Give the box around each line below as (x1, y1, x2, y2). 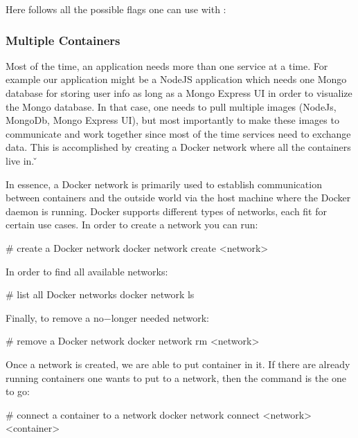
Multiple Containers (6, 31, 120, 48)
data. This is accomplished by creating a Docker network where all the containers (6, 140, 351, 154)
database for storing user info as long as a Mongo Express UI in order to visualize (6, 86, 352, 100)
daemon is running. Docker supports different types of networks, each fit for (6, 203, 327, 218)
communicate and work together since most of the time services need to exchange (6, 126, 351, 140)
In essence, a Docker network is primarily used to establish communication (6, 176, 322, 191)
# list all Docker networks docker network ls (6, 287, 195, 302)
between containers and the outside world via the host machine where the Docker (6, 190, 351, 205)
